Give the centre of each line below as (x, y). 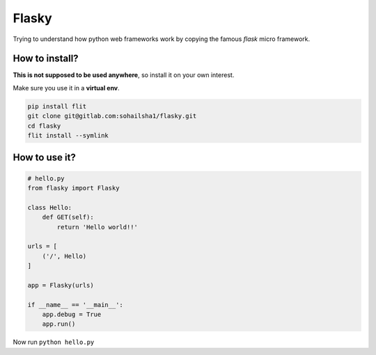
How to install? (46, 59)
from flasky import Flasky (73, 188)
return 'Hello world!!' (97, 227)
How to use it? (44, 157)
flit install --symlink (68, 135)
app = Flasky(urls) (61, 285)
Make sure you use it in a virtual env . (66, 88)
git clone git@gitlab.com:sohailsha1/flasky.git (112, 116)
